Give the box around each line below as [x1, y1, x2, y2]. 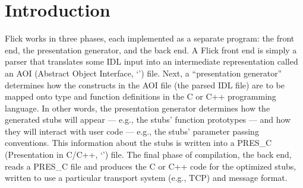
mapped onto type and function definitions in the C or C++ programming [5, 90, 276, 103]
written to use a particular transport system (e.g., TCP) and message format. [5, 171, 288, 184]
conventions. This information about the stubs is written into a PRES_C [5, 136, 272, 149]
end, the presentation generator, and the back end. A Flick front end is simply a [5, 43, 297, 56]
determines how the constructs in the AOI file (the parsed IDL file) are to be [5, 78, 285, 91]
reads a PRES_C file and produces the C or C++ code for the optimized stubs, [5, 160, 296, 172]
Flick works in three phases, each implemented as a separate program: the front [5, 32, 295, 44]
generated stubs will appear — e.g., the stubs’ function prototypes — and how [5, 113, 291, 126]
